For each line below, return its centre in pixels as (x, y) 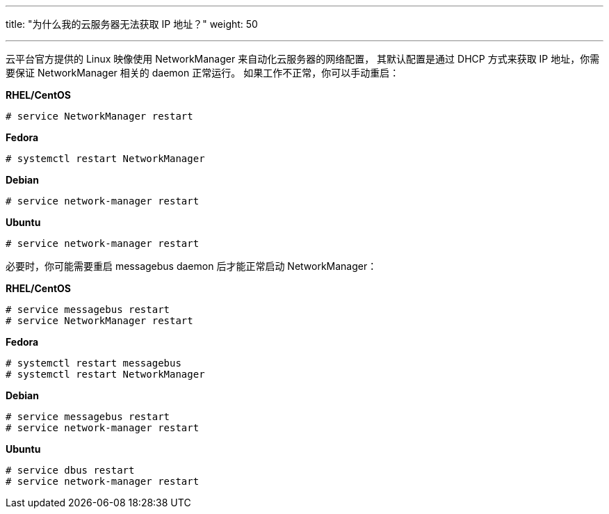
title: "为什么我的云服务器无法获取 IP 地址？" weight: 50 (132, 24)
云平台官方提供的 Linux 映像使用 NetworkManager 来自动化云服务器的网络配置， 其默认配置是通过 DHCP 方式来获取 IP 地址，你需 (303, 59)
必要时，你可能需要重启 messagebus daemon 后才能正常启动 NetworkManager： (192, 266)
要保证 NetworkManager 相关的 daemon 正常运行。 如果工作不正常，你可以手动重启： (203, 73)
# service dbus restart (70, 470)
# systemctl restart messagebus (94, 363)
